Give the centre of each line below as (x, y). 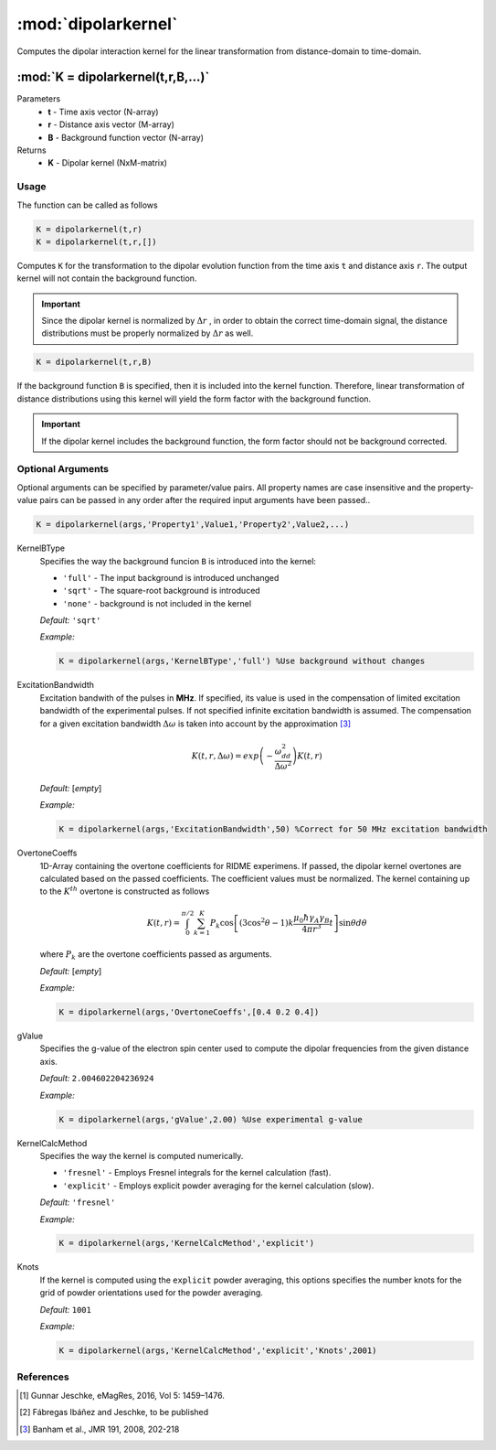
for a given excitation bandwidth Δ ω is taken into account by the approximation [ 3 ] (195, 724)
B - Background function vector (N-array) (126, 137)
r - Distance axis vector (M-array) (111, 124)
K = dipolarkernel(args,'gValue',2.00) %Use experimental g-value (211, 1119)
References (43, 1377)
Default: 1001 (65, 1309)
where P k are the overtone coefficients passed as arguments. (156, 956)
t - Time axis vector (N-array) (103, 112)
